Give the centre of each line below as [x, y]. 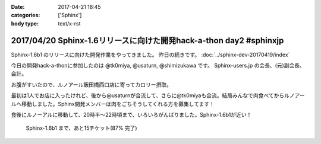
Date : [18, 7]
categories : [26, 15]
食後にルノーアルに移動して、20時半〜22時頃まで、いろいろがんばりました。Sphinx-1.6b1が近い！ [131, 115]
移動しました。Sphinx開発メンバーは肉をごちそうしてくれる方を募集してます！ [118, 104]
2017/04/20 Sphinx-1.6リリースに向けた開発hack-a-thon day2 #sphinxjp [147, 41]
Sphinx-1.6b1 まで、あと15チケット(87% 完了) [81, 128]
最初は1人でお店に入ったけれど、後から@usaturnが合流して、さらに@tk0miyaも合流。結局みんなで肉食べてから [148, 95]
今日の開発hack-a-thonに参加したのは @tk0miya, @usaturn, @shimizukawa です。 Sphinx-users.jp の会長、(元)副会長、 [158, 66]
